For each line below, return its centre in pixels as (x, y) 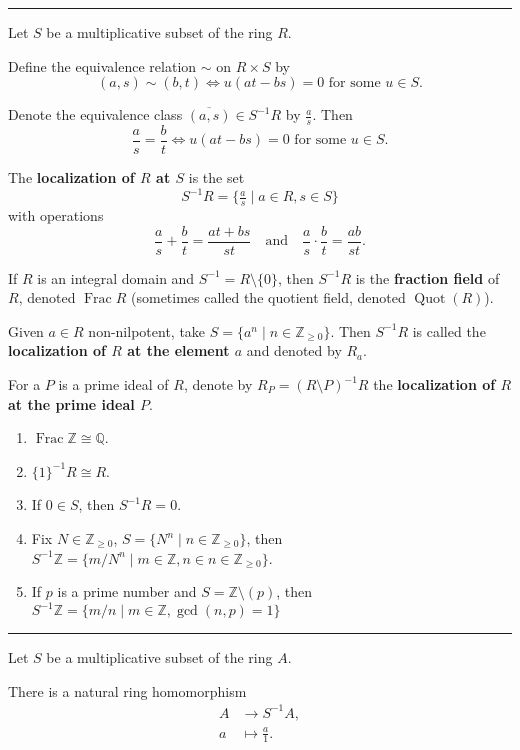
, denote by (218, 384)
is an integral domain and (116, 277)
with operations (56, 215)
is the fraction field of (427, 277)
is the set (216, 177)
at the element (178, 350)
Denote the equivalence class (95, 114)
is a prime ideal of (113, 384)
